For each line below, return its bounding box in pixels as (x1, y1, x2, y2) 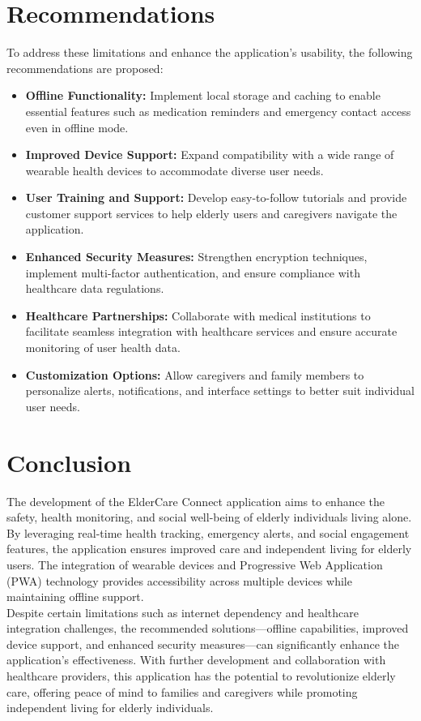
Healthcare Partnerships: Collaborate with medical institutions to (25, 307, 371, 324)
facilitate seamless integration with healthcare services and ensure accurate (25, 323, 398, 340)
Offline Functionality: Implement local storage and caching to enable (25, 87, 381, 104)
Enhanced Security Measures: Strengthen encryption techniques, (25, 248, 368, 265)
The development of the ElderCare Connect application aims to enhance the (6, 492, 385, 509)
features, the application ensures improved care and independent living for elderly (6, 540, 412, 557)
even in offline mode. (25, 118, 129, 135)
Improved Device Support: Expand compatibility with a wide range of (25, 146, 394, 163)
